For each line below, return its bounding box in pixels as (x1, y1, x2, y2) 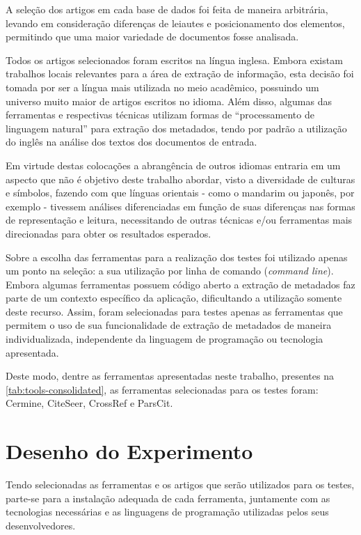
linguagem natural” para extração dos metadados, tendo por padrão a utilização (6, 121, 347, 135)
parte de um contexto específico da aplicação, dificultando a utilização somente (6, 290, 342, 305)
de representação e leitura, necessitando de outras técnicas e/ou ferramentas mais (6, 212, 353, 227)
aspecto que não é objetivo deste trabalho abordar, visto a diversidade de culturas (6, 171, 355, 186)
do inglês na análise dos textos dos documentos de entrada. (6, 134, 257, 149)
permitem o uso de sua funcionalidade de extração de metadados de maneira (6, 318, 332, 332)
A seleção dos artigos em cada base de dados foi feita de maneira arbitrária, (6, 2, 328, 16)
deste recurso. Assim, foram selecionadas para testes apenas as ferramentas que (6, 304, 343, 318)
